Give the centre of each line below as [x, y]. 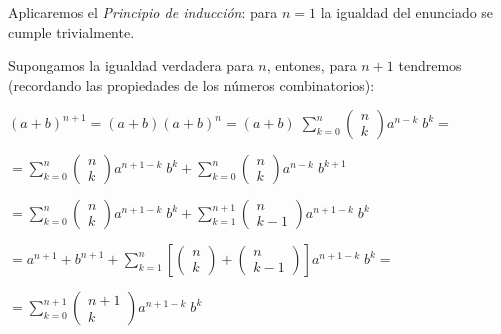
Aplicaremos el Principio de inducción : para [143, 12]
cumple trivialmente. [71, 31]
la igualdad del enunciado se [407, 12]
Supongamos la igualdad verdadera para [131, 65]
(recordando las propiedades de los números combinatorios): [191, 84]
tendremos [430, 65]
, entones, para [311, 65]
